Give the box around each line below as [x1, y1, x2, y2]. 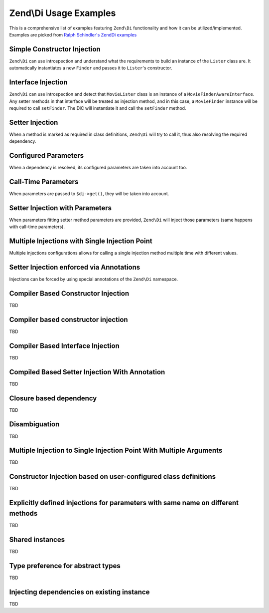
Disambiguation [9, 420, 60, 429]
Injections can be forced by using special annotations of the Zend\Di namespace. [9, 276, 178, 282]
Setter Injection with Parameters [9, 204, 112, 212]
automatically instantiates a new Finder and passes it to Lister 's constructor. [9, 65, 172, 71]
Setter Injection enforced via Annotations [9, 263, 140, 272]
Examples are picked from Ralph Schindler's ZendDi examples [9, 31, 137, 37]
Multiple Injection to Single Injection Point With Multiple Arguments [9, 446, 223, 455]
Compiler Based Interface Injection [9, 341, 120, 350]
